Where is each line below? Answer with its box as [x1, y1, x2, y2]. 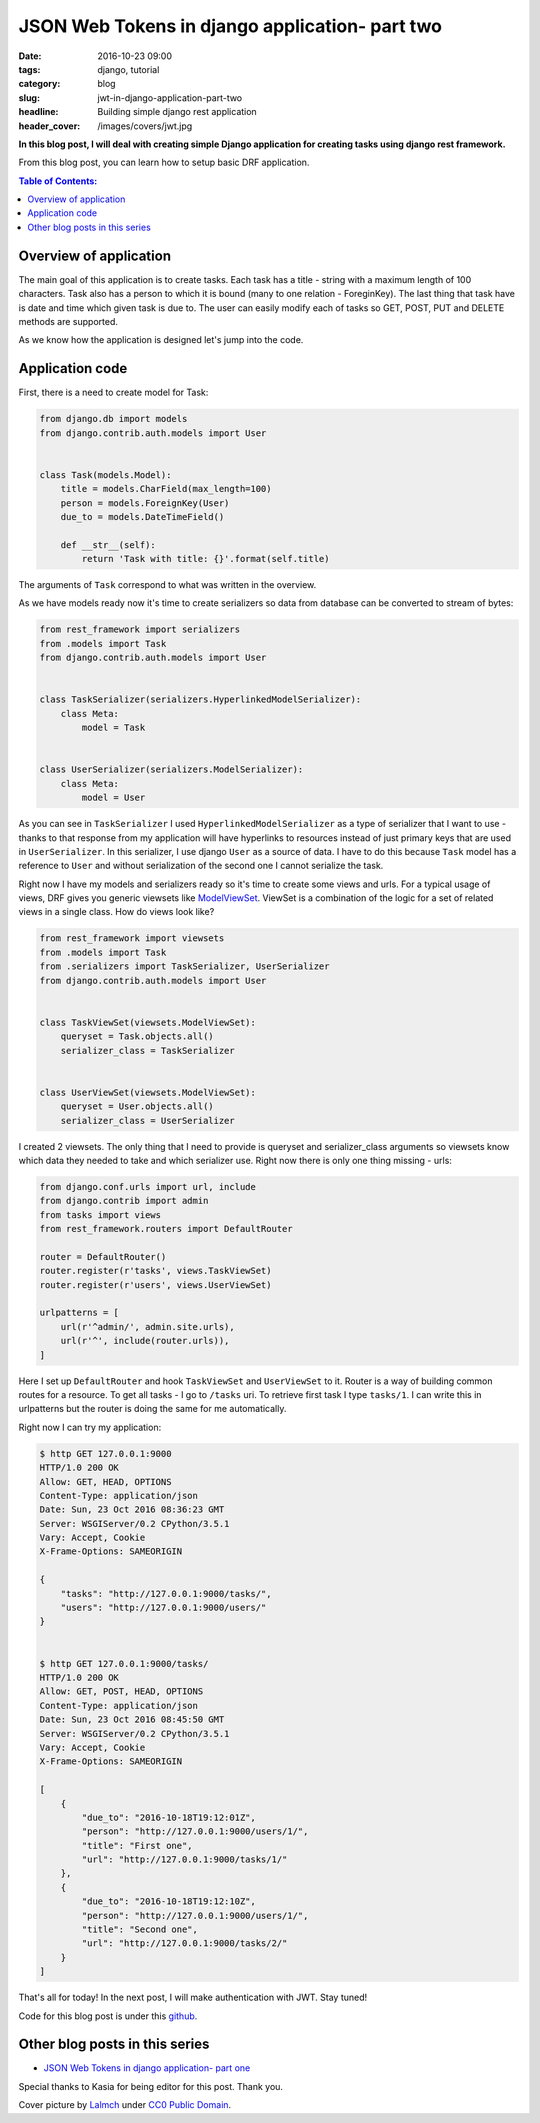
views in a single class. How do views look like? [18, 906, 215, 918]
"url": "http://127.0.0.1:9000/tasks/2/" [81, 1938, 288, 1949]
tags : [18, 63, 41, 75]
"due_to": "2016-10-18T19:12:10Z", [81, 1896, 257, 1907]
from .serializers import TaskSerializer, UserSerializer [39, 961, 330, 972]
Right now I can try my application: [18, 1421, 162, 1433]
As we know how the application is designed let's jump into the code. [18, 334, 304, 346]
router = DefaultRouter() [39, 1251, 167, 1262]
